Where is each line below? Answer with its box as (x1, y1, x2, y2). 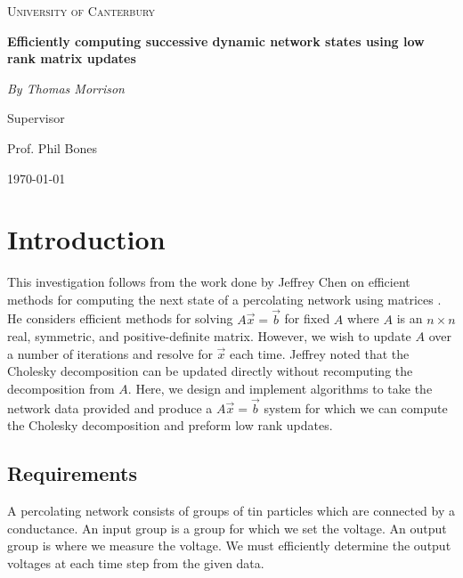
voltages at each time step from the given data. (7, 554, 264, 573)
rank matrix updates (7, 49, 136, 68)
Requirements (7, 460, 137, 487)
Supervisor (7, 109, 65, 127)
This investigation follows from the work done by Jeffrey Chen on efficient (7, 273, 410, 291)
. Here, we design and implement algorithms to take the (127, 379, 433, 398)
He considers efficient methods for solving (7, 309, 233, 328)
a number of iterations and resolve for (7, 344, 213, 362)
